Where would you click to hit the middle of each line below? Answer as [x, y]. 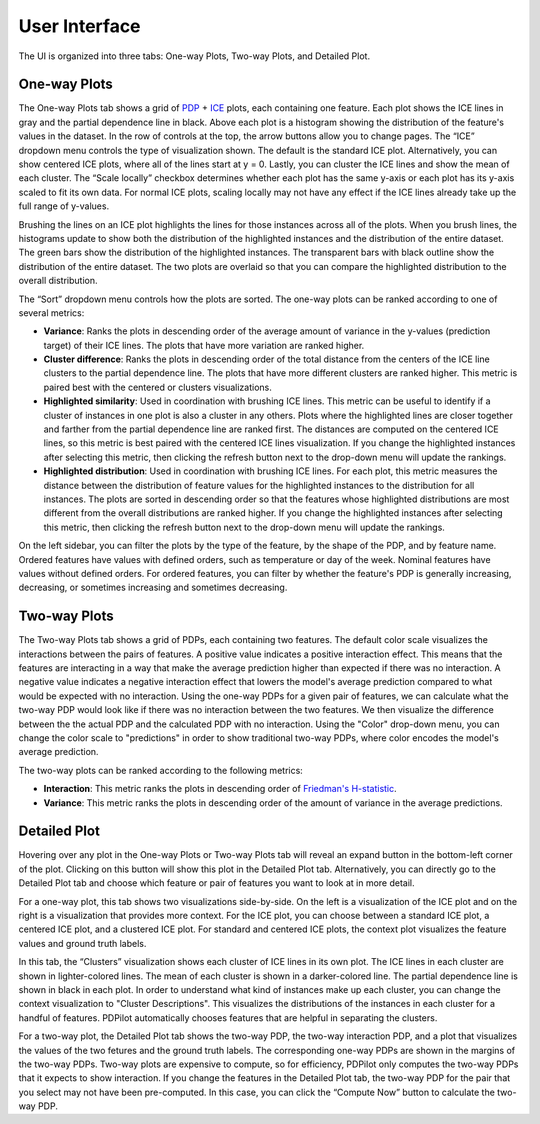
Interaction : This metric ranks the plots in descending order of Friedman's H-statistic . [220, 789]
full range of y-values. [64, 206]
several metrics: [51, 312]
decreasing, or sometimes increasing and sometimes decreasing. [153, 587]
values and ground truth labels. [82, 943]
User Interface [79, 26]
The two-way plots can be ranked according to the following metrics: [161, 770]
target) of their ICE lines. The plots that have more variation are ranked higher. [204, 345]
